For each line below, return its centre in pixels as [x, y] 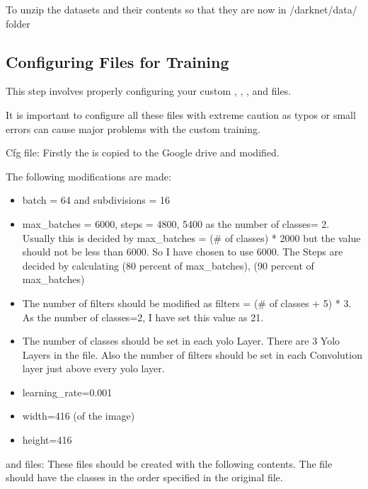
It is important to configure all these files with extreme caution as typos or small [181, 114]
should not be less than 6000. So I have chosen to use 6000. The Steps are [183, 252]
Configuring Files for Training [117, 61]
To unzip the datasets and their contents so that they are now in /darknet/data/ [182, 9]
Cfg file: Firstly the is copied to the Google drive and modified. [143, 153]
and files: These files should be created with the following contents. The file [169, 463]
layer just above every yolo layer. [93, 368]
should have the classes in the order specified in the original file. [144, 477]
